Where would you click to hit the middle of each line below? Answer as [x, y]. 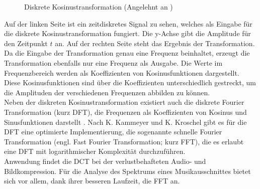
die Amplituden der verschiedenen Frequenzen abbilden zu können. [107, 92]
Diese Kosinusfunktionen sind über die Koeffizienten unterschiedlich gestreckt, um [130, 82]
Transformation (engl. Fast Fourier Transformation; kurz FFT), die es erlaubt [124, 141]
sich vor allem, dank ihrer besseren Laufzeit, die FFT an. [92, 181]
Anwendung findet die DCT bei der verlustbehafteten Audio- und [105, 161]
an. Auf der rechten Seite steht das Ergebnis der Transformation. [155, 43]
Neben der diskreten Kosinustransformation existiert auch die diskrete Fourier [124, 102]
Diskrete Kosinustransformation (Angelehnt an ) [99, 7]
